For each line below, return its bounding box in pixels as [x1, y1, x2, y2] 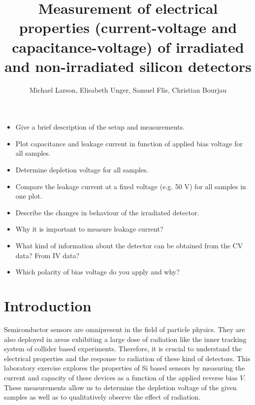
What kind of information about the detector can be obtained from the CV [15, 240, 243, 251]
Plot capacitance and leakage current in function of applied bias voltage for [15, 138, 243, 148]
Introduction [4, 296, 92, 315]
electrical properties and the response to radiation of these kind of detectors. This [4, 353, 251, 363]
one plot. [15, 191, 42, 201]
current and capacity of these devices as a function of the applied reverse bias [4, 372, 238, 382]
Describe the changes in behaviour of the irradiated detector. [15, 207, 199, 217]
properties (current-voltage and [19, 17, 237, 37]
